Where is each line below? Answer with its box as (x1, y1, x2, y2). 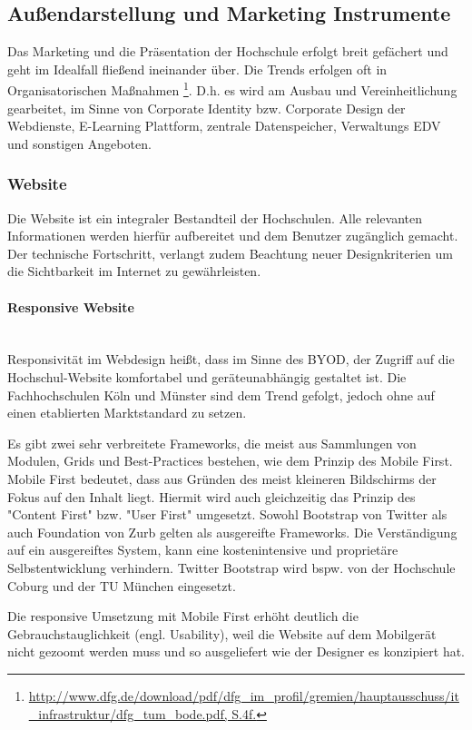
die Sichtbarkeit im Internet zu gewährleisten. (7, 261, 261, 281)
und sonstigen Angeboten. (7, 133, 152, 153)
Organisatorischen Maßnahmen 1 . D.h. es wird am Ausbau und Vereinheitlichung (7, 78, 457, 100)
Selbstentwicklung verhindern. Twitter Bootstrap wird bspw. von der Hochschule (7, 557, 456, 577)
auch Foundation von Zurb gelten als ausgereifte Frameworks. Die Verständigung (7, 522, 457, 541)
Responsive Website (7, 297, 134, 316)
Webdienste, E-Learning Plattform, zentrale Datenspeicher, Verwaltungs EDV (7, 116, 441, 135)
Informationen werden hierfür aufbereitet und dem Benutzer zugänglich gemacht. (7, 226, 458, 245)
